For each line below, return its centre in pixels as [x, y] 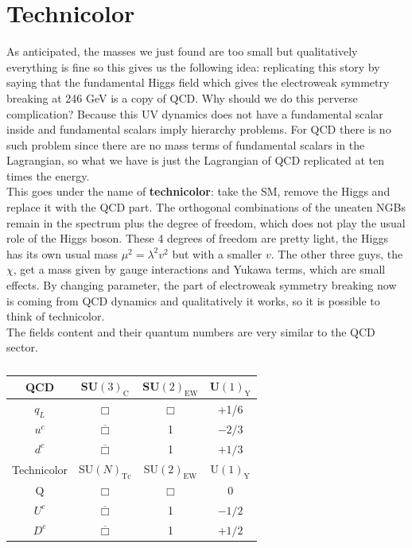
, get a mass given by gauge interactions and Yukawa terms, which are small [199, 269]
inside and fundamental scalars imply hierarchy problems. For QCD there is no [199, 129]
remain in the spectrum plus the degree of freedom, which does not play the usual [206, 222]
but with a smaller [217, 253]
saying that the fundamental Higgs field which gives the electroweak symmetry [198, 82]
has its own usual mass [62, 253]
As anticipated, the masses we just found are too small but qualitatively [182, 51]
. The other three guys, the [337, 253]
